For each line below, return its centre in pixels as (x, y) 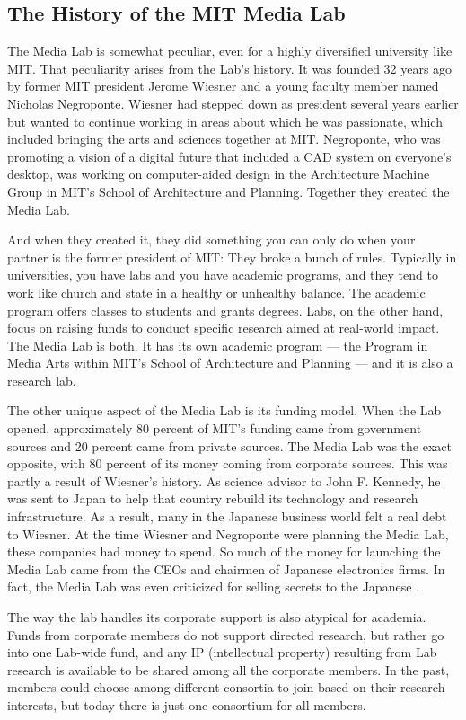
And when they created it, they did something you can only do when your (211, 240)
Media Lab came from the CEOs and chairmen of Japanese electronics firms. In (226, 569)
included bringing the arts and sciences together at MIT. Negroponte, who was (224, 139)
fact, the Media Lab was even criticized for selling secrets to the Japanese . (213, 587)
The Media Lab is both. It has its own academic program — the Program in (218, 345)
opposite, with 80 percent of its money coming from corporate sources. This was (228, 463)
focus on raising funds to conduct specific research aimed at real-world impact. (224, 328)
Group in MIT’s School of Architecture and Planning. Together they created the (229, 191)
